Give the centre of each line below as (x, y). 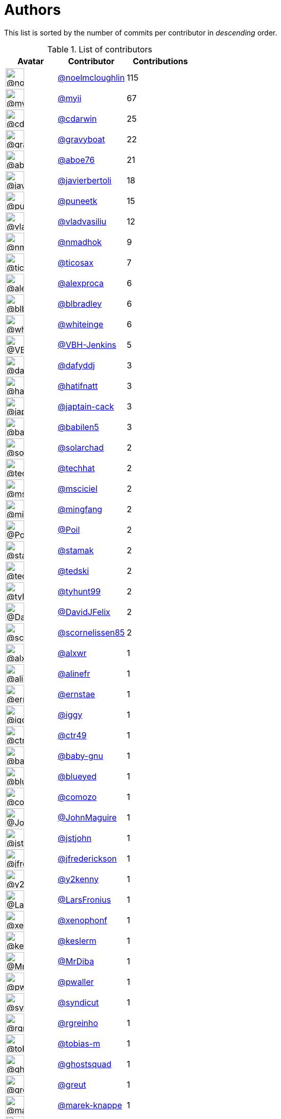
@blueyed (77, 776)
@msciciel (78, 488)
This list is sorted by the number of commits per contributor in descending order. (141, 32)
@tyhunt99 (79, 591)
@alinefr (74, 673)
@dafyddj (76, 365)
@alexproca (81, 283)
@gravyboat (81, 139)
